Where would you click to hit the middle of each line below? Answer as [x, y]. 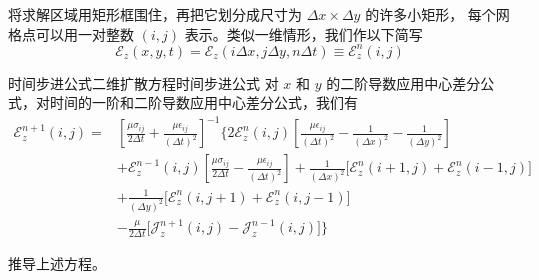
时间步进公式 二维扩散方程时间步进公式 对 [143, 82]
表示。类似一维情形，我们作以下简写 [303, 33]
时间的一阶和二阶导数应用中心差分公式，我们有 [203, 102]
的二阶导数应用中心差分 [403, 82]
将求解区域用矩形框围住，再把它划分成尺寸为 [155, 14]
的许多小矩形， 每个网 [437, 14]
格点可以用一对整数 [71, 33]
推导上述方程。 [57, 263]
